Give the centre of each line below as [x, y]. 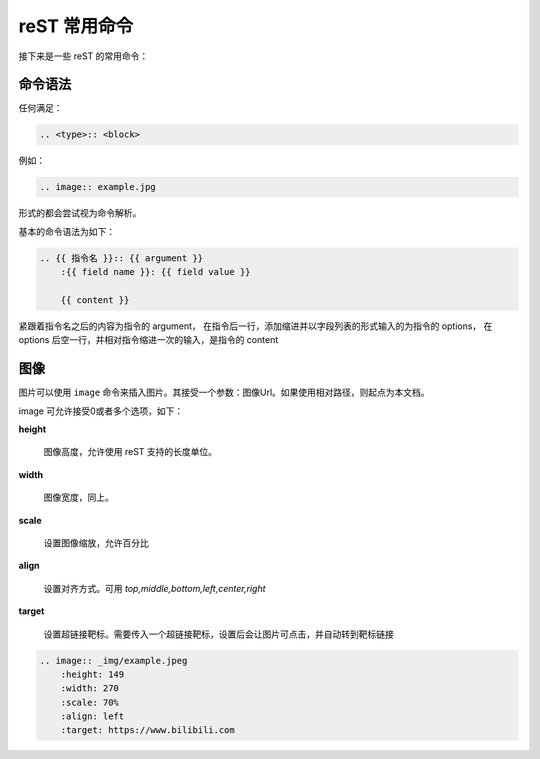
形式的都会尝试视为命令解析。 [80, 213]
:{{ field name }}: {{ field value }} [155, 272]
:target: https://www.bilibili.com [147, 730]
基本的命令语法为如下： [66, 231]
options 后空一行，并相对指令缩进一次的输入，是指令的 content [148, 340]
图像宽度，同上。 [78, 497]
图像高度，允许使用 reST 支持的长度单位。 [130, 452]
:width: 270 [90, 688]
